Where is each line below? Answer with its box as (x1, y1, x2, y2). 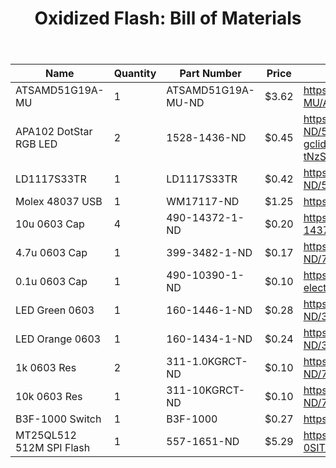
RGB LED (15, 137, 58, 151)
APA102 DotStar (15, 125, 93, 139)
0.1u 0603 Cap (15, 275, 88, 289)
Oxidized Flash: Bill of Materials (34, 7, 302, 30)
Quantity (113, 67, 157, 81)
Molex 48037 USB (15, 195, 103, 209)
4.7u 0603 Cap (15, 246, 88, 260)
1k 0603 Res (15, 361, 77, 375)
